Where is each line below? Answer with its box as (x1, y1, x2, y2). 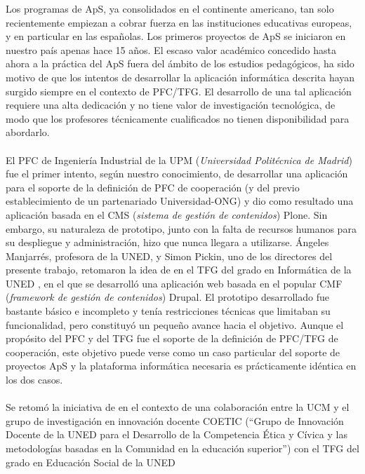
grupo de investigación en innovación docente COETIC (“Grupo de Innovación (6, 413, 344, 428)
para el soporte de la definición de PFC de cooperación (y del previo (6, 180, 300, 194)
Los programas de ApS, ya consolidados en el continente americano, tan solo (6, 1, 334, 15)
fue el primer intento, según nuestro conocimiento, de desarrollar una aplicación (6, 166, 348, 181)
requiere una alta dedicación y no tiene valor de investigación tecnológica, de (6, 97, 336, 112)
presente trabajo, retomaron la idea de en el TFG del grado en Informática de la (6, 262, 352, 277)
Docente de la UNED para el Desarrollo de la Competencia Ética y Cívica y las (6, 427, 347, 442)
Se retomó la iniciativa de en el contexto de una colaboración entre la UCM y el (6, 400, 350, 414)
